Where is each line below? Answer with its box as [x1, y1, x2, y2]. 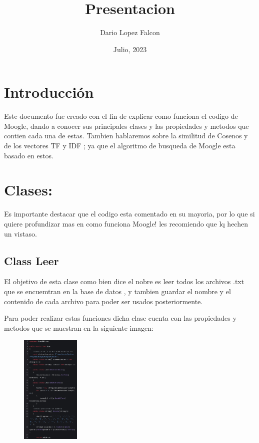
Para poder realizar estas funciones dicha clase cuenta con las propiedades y [4, 313, 236, 323]
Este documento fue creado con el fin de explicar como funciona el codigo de [4, 111, 238, 121]
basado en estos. [4, 150, 53, 160]
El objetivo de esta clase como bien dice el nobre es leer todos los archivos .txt [4, 276, 244, 287]
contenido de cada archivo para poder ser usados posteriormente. [4, 296, 203, 306]
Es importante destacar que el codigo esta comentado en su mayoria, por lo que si [4, 208, 255, 219]
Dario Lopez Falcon [100, 27, 160, 38]
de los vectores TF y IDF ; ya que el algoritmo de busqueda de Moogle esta [4, 140, 235, 151]
